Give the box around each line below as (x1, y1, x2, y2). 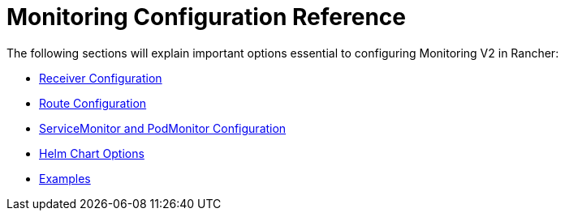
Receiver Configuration (39, 70, 162, 85)
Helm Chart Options (39, 146, 144, 160)
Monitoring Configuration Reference (6, 3, 406, 31)
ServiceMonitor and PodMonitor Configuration (39, 121, 287, 135)
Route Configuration (39, 96, 147, 110)
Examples (39, 171, 91, 185)
